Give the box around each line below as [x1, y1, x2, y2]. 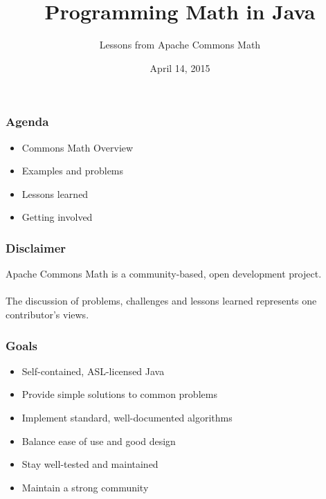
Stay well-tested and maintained [21, 457, 159, 471]
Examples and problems [21, 163, 124, 178]
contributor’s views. [6, 307, 89, 321]
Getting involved [21, 210, 93, 224]
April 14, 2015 [150, 60, 210, 75]
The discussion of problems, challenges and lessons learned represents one [6, 293, 317, 308]
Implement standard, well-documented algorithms [21, 410, 233, 424]
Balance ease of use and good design [21, 433, 176, 448]
